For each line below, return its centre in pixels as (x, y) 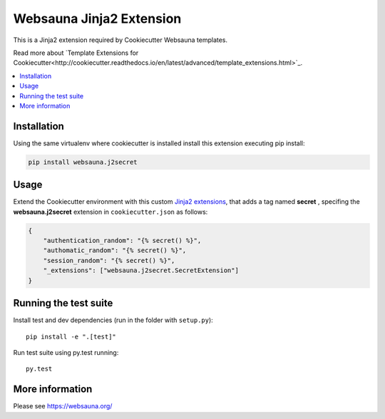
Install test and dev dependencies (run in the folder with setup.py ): (113, 320)
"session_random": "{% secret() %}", (109, 260)
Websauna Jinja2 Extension (97, 19)
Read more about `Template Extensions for (76, 53)
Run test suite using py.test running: (66, 352)
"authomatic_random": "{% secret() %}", (115, 250)
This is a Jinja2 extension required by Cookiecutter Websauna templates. (120, 40)
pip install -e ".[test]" (71, 336)
